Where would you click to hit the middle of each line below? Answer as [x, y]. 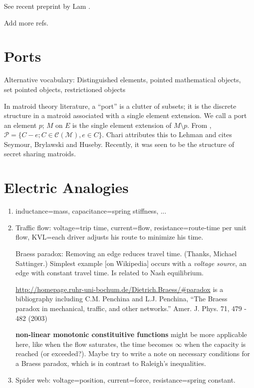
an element [20, 125]
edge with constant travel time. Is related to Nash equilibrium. [110, 273]
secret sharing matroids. [40, 154]
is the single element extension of [122, 125]
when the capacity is [215, 344]
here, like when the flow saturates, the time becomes [94, 344]
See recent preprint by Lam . [47, 6]
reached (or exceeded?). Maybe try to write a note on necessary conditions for [133, 353]
